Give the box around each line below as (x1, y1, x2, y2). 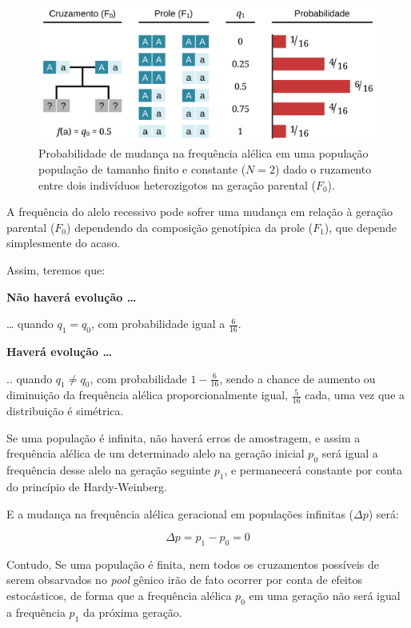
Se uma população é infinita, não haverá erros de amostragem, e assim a (6, 429, 361, 446)
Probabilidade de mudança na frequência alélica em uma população (38, 145, 369, 162)
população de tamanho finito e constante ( (38, 160, 246, 177)
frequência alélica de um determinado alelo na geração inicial (6, 445, 305, 462)
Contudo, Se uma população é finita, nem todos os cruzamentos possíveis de (6, 555, 379, 572)
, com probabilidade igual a (90, 315, 225, 332)
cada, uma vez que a (305, 386, 405, 403)
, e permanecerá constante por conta (224, 462, 403, 478)
